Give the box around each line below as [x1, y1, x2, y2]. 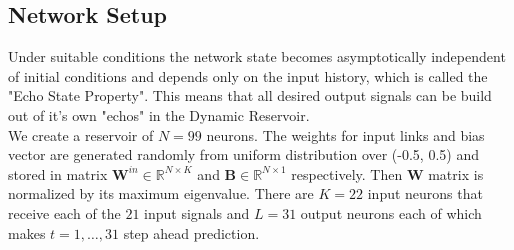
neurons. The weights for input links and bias [206, 124, 485, 145]
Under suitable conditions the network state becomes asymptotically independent [8, 46, 506, 67]
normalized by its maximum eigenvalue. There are [8, 183, 314, 204]
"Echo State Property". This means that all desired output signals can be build [8, 85, 492, 106]
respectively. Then [291, 163, 403, 184]
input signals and [144, 202, 250, 223]
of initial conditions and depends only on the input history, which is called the [8, 65, 488, 86]
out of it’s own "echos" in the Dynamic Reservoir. [8, 104, 310, 125]
